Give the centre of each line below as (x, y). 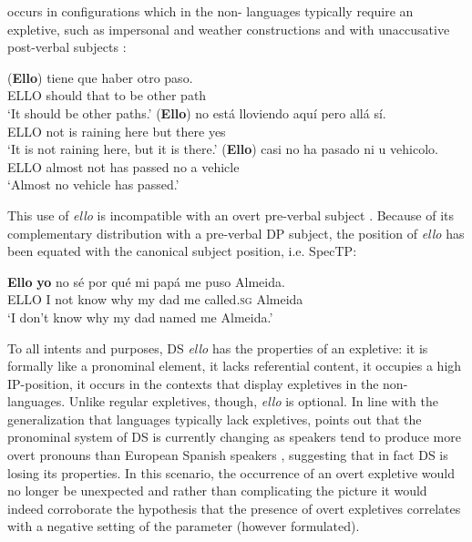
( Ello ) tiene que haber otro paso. (100, 77)
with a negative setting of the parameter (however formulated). (184, 526)
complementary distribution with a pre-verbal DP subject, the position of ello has (236, 233)
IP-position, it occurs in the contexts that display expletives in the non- (208, 383)
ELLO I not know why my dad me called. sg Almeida (155, 299)
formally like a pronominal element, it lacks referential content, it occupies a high (235, 366)
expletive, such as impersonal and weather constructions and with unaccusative (229, 29)
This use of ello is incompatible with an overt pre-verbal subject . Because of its (231, 215)
